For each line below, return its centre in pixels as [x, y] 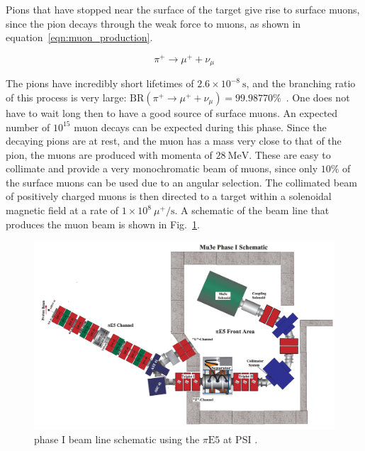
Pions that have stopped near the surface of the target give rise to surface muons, [183, 9]
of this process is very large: [66, 97]
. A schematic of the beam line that [252, 210]
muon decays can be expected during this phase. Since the [200, 127]
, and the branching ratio [301, 83]
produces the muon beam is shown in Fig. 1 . [103, 224]
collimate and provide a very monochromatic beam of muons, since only [162, 168]
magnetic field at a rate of [62, 210]
